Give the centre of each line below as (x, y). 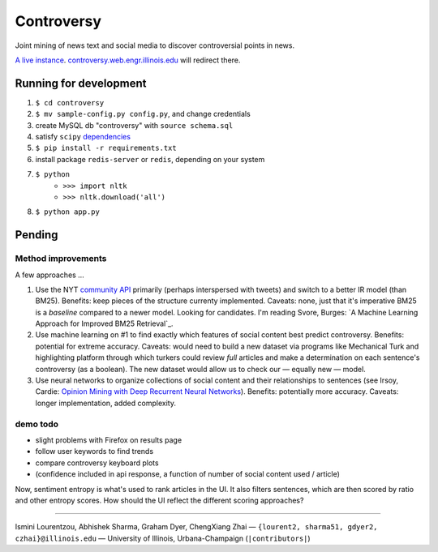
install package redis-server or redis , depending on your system (150, 159)
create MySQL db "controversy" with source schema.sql (134, 125)
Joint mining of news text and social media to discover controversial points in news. (155, 45)
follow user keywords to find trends (94, 451)
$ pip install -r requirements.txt (106, 148)
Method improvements (61, 259)
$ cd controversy (70, 103)
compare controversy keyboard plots (97, 463)
